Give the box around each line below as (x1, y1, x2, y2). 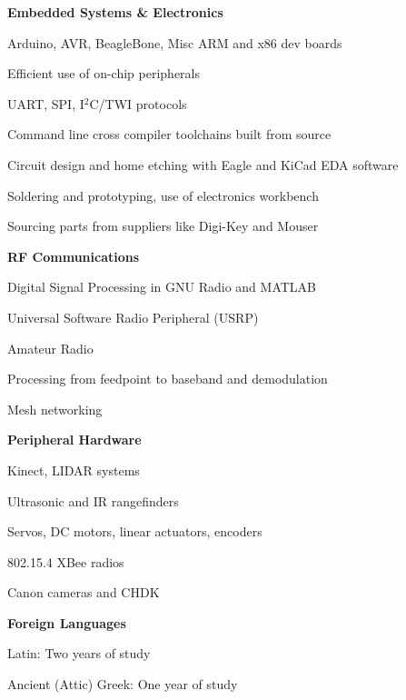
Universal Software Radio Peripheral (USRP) (7, 307, 259, 326)
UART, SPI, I (7, 94, 84, 113)
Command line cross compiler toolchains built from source (7, 125, 332, 144)
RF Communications (7, 246, 140, 265)
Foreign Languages (7, 613, 126, 632)
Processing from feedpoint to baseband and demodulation (7, 369, 328, 388)
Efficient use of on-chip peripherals (7, 64, 200, 83)
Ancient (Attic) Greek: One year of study (7, 675, 238, 694)
